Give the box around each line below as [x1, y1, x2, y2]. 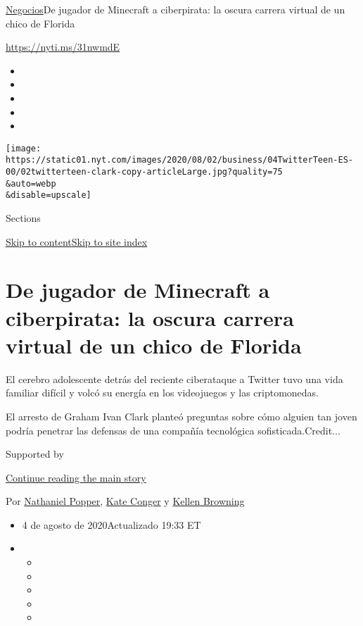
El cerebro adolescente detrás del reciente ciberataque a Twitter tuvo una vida [6, 371, 343, 386]
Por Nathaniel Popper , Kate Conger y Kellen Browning [6, 494, 245, 508]
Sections [6, 211, 41, 225]
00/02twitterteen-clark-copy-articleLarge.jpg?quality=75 [6, 167, 283, 177]
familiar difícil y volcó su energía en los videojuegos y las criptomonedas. [6, 385, 319, 400]
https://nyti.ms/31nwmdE [6, 39, 120, 54]
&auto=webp [6, 178, 56, 189]
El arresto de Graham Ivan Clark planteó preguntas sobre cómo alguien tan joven [6, 408, 357, 423]
